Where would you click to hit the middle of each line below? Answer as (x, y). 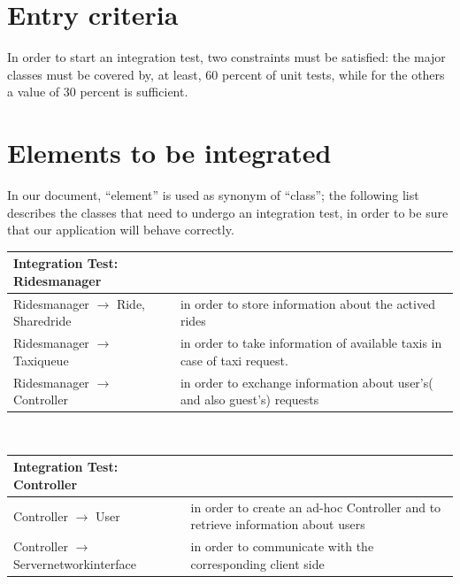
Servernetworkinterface (75, 563)
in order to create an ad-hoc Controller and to (316, 507)
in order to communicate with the (282, 546)
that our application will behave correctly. (121, 230)
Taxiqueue (41, 360)
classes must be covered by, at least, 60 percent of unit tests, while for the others (226, 74)
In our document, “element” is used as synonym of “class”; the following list (213, 195)
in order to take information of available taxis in (311, 343)
